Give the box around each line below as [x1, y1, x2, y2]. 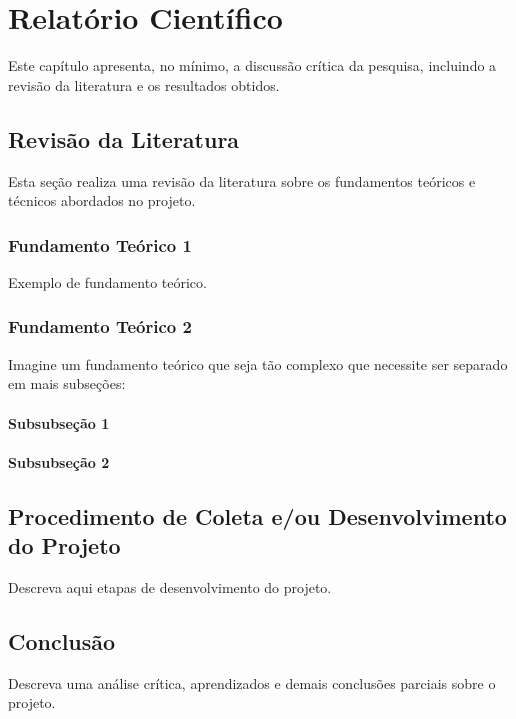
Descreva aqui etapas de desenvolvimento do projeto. [8, 576, 332, 597]
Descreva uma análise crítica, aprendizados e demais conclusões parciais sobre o [8, 672, 496, 693]
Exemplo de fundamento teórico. [8, 271, 207, 292]
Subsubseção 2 [8, 451, 110, 472]
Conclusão [8, 625, 116, 656]
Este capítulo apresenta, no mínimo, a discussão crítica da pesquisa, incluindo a [8, 55, 497, 76]
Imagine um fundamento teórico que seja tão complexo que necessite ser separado [8, 353, 508, 374]
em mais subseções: [8, 373, 126, 394]
